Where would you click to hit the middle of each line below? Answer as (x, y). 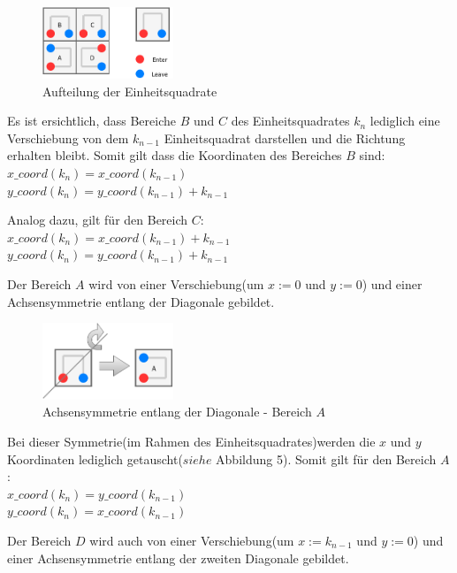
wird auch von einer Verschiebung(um (192, 541)
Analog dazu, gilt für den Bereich (98, 220)
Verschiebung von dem (68, 138)
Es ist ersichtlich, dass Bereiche (91, 121)
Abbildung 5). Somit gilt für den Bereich (326, 458)
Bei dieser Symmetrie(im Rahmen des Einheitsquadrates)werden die (191, 442)
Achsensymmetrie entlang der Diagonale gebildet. (141, 301)
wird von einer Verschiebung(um (176, 283)
